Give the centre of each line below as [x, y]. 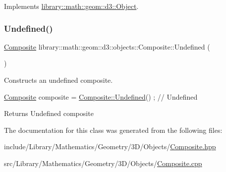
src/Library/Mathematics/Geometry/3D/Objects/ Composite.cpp [103, 163]
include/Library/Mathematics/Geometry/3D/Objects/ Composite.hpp [110, 146]
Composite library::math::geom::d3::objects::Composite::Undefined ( [107, 46]
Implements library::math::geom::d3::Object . [71, 6]
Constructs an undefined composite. [58, 80]
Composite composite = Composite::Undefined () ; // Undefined [101, 96]
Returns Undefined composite [49, 113]
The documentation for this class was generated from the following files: [113, 130]
